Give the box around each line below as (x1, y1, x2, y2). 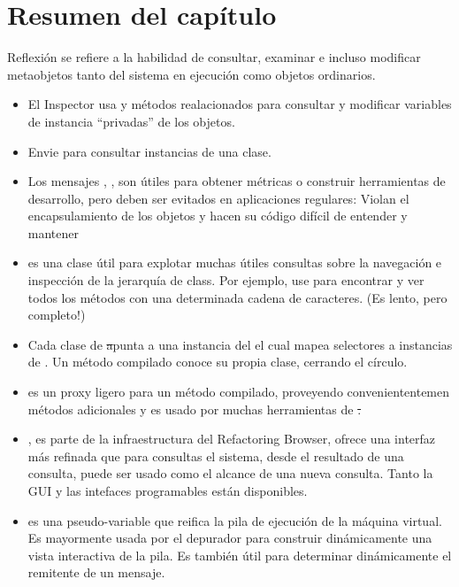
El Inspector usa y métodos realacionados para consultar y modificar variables (27, 95, 452, 113)
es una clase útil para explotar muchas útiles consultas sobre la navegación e (27, 253, 442, 272)
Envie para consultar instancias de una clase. (27, 142, 272, 160)
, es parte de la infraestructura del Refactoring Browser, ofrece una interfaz (27, 429, 436, 448)
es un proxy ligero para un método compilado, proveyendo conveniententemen (27, 382, 450, 401)
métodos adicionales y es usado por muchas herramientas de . (27, 399, 362, 418)
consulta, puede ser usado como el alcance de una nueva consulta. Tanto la (27, 464, 433, 483)
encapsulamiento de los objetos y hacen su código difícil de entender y (27, 206, 408, 225)
